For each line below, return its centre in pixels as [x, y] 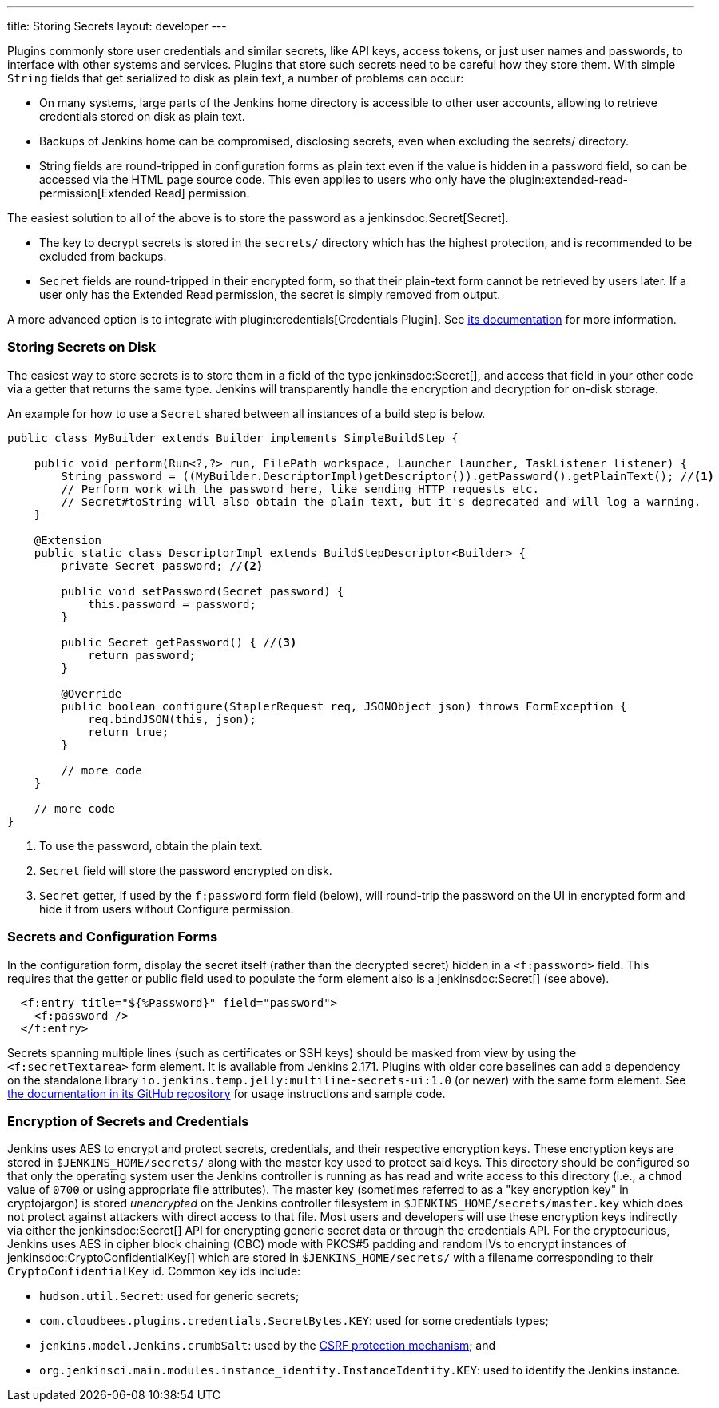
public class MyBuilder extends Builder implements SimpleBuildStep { [233, 438]
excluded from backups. [103, 256]
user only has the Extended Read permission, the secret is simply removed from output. [270, 294]
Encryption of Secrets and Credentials [128, 1121]
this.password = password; [172, 604]
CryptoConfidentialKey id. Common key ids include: [154, 1271]
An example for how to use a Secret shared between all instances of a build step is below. [246, 413]
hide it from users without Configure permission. [167, 909]
